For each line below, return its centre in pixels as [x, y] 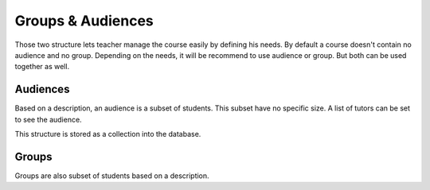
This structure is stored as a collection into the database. [108, 134]
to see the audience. [49, 119]
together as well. [42, 67]
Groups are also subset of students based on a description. [112, 176]
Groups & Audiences [84, 21]
